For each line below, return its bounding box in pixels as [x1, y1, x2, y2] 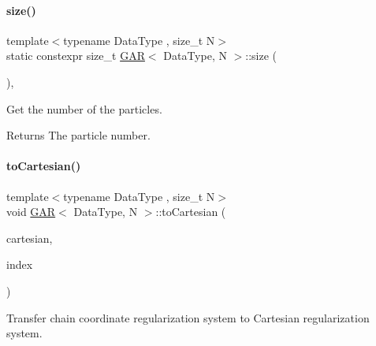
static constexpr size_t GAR [6, 47, 145, 64]
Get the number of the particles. [6, 100, 162, 117]
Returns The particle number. [6, 127, 151, 143]
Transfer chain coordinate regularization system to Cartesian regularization [6, 309, 370, 326]
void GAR [6, 203, 56, 220]
